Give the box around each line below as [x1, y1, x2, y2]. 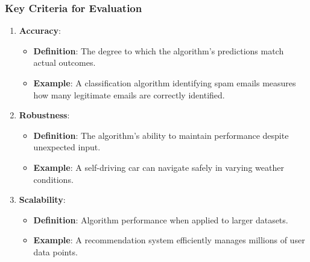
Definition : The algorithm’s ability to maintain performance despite [33, 129, 289, 141]
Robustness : [19, 109, 70, 121]
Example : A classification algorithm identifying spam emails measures [33, 77, 296, 89]
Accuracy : [19, 24, 61, 37]
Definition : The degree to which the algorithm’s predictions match [33, 44, 284, 57]
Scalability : [19, 193, 66, 206]
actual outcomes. [33, 56, 96, 69]
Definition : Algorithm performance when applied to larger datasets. [33, 213, 288, 226]
